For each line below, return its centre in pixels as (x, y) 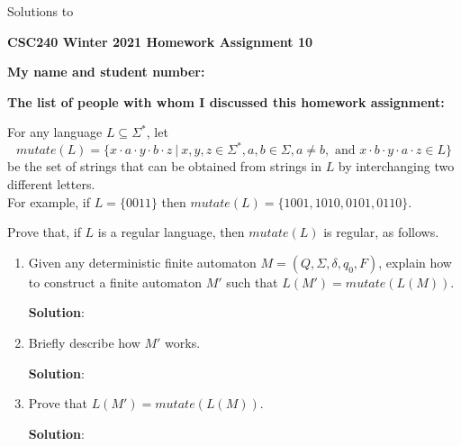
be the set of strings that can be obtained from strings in (164, 166)
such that (252, 282)
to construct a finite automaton (115, 282)
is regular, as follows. (381, 232)
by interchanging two (396, 166)
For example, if (49, 201)
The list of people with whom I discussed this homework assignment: (226, 101)
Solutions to (41, 11)
